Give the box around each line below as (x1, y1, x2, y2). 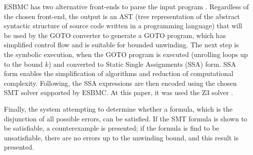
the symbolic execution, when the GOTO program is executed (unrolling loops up (4, 49, 248, 59)
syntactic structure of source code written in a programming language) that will (4, 20, 242, 31)
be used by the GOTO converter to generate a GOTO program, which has (4, 30, 226, 40)
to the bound (4, 58, 43, 69)
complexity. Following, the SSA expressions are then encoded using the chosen (4, 77, 237, 88)
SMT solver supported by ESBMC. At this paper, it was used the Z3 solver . (4, 87, 233, 97)
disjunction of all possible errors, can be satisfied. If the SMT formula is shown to (4, 113, 248, 123)
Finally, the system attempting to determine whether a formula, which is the (4, 103, 233, 114)
